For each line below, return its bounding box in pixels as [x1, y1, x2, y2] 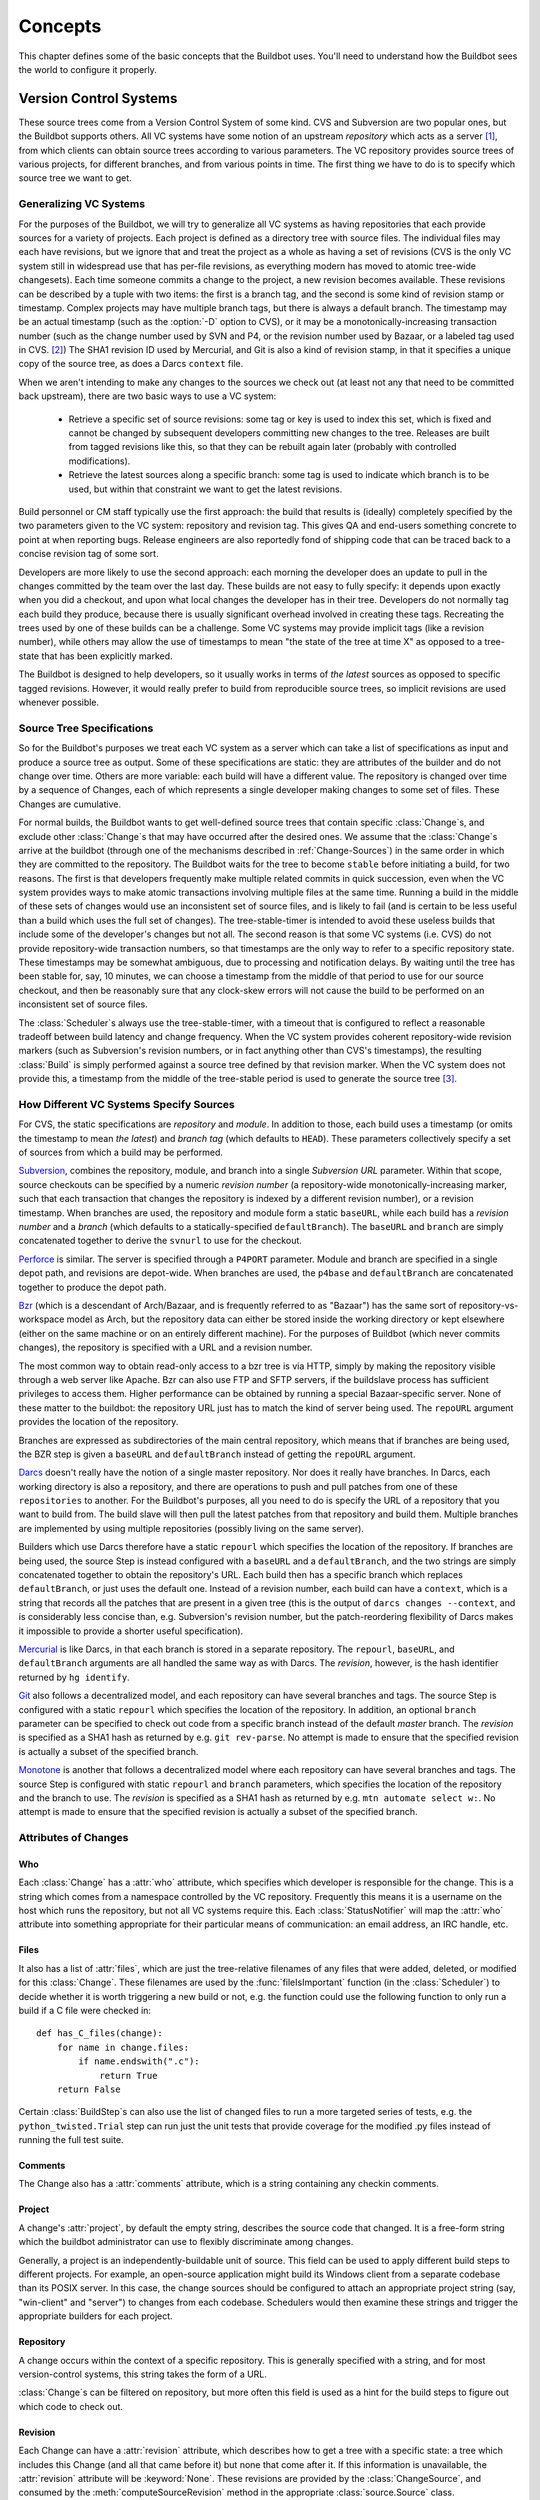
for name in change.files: [56, 2041, 190, 2053]
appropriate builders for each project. [18, 2310, 174, 2322]
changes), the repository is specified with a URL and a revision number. [18, 1341, 313, 1354]
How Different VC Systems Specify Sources [18, 1097, 235, 1111]
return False [56, 2083, 121, 2095]
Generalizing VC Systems [18, 197, 145, 211]
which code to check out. [18, 2400, 124, 2412]
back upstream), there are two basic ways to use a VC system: [18, 390, 277, 402]
